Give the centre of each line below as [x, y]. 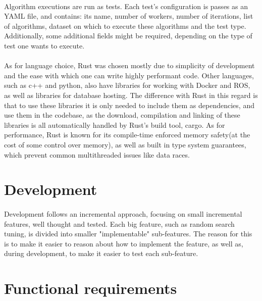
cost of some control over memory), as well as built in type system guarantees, [125, 144]
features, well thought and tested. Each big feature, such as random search [119, 223]
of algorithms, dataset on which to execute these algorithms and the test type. [125, 26]
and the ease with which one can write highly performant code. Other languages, [129, 75]
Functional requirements [91, 288]
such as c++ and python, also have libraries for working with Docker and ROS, [127, 85]
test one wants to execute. [44, 45]
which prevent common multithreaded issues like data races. [97, 154]
